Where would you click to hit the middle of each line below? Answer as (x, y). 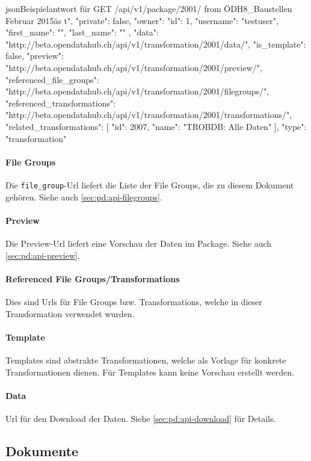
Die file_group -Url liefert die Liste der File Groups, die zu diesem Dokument (150, 184)
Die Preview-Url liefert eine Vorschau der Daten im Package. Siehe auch (139, 243)
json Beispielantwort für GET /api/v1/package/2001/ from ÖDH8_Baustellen (149, 8)
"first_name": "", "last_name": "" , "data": (82, 32)
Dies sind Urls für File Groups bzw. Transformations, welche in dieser (134, 301)
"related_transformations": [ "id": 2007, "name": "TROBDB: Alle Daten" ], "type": (156, 126)
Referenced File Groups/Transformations (93, 278)
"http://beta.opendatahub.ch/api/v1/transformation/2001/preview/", (134, 67)
